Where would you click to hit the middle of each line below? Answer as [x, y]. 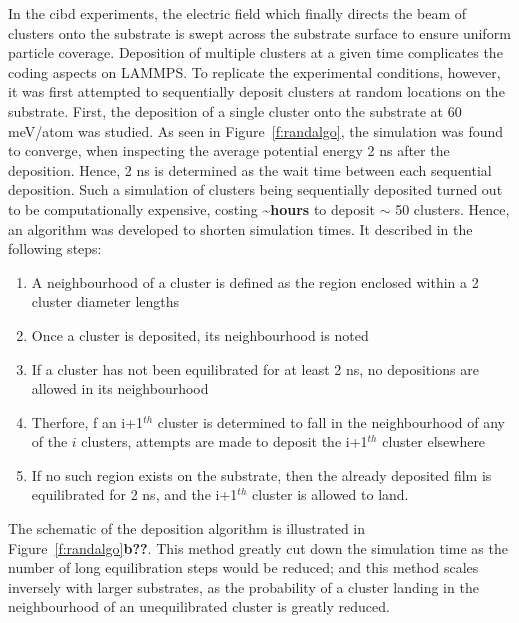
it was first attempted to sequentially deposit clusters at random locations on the [256, 91]
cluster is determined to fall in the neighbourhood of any [331, 421]
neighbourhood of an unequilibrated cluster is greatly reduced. [199, 606]
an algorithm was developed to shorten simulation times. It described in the [240, 228]
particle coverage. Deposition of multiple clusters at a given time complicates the [255, 52]
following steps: [55, 248]
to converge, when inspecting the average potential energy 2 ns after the [229, 150]
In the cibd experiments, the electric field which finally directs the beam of [237, 13]
